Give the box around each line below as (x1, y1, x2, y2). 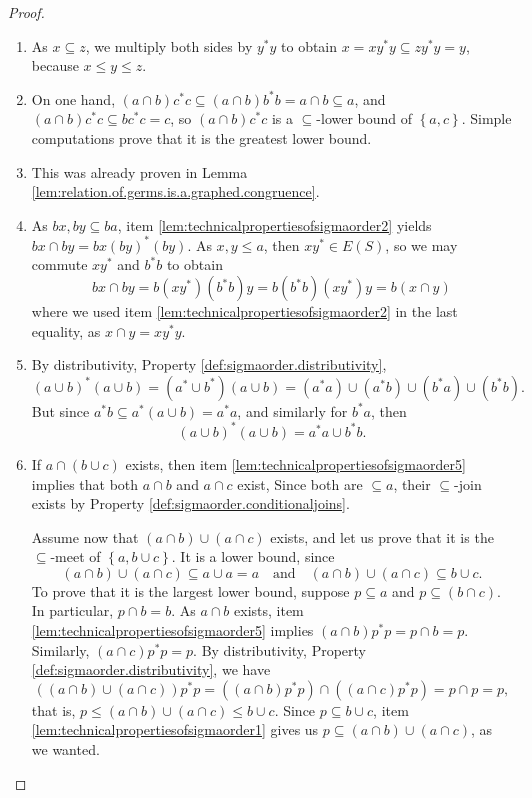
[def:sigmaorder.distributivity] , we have (31, 659, 271, 680)
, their (393, 473, 431, 494)
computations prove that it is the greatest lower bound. (31, 127, 372, 148)
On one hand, (31, 88, 116, 109)
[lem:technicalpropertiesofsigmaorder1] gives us (31, 719, 319, 740)
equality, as (31, 320, 101, 341)
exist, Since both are (237, 473, 363, 494)
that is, (31, 699, 76, 720)
